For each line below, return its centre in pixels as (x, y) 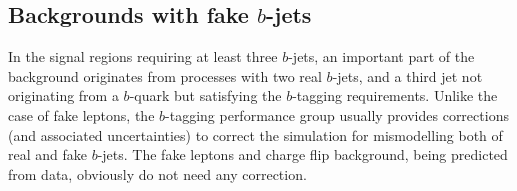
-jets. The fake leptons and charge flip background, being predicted (302, 154)
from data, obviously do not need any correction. (157, 173)
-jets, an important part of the (381, 56)
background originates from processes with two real (165, 75)
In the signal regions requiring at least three (143, 56)
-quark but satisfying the (205, 95)
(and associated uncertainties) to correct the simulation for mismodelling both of (255, 134)
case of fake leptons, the (81, 114)
